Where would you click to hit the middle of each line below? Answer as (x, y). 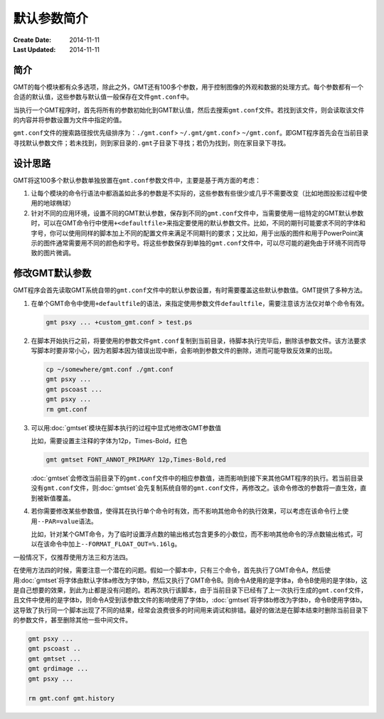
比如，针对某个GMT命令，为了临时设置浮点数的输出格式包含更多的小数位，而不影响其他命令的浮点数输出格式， (194, 534)
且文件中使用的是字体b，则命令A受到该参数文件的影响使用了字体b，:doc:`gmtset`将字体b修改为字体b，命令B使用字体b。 (190, 600)
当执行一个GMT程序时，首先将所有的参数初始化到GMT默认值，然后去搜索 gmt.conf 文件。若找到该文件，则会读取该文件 (189, 110)
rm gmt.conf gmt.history (71, 698)
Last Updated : (34, 49)
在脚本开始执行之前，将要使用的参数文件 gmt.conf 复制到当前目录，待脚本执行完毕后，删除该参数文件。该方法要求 (198, 341)
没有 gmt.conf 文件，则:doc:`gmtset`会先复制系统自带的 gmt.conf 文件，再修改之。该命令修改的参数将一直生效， (196, 488)
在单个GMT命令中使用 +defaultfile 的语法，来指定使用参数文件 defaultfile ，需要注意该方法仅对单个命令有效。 (200, 303)
